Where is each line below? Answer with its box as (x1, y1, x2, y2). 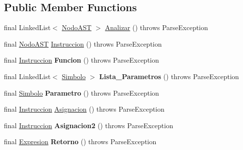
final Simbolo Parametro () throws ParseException (4, 87, 159, 98)
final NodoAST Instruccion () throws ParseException (4, 38, 162, 49)
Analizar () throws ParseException (105, 22, 208, 33)
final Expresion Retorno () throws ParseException (4, 136, 157, 147)
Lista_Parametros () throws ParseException (99, 71, 239, 81)
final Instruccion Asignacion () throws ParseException (4, 104, 165, 114)
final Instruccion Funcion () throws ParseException (4, 55, 159, 65)
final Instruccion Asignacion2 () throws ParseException (4, 120, 173, 130)
